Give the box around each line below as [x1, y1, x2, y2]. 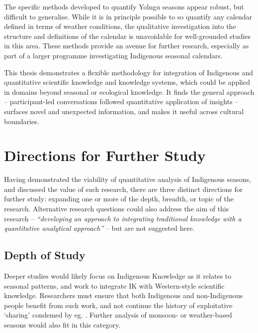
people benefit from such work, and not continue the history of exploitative [4, 300, 233, 310]
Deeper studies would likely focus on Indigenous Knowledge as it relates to [4, 271, 232, 281]
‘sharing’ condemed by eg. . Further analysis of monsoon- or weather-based [4, 310, 232, 320]
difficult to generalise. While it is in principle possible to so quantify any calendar [4, 11, 253, 21]
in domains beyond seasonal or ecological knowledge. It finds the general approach [4, 86, 255, 97]
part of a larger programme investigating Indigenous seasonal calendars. [4, 50, 223, 60]
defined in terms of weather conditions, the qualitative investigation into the [4, 21, 236, 31]
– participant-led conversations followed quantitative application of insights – [4, 96, 239, 107]
